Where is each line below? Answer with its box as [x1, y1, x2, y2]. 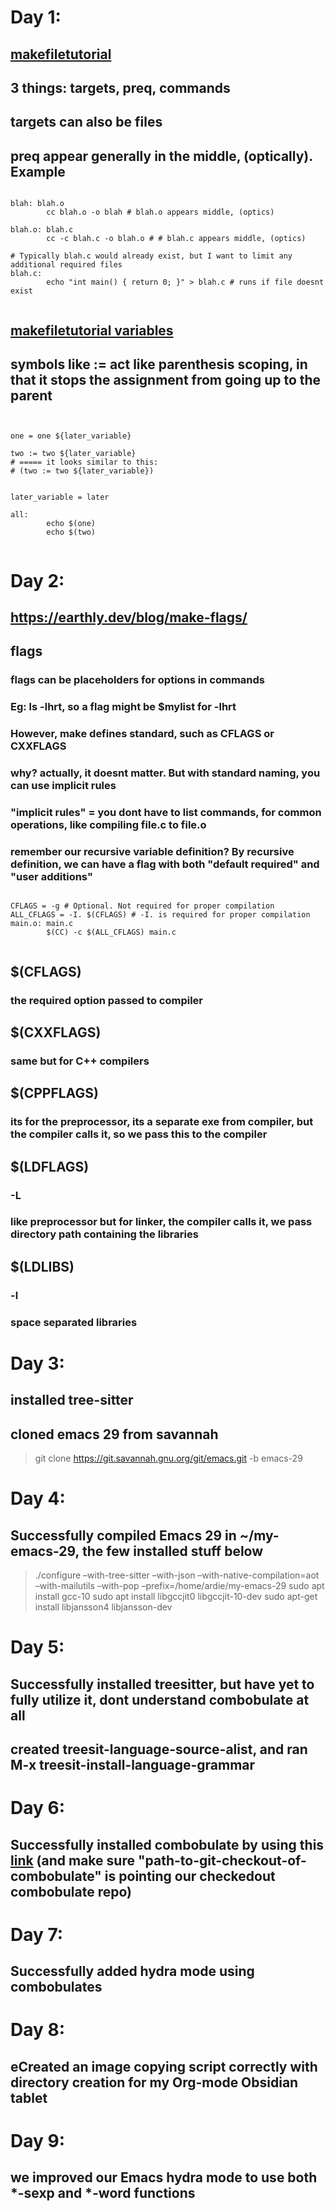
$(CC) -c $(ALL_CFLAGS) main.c [46, 927, 177, 938]
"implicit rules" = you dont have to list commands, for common [10, 805, 322, 819]
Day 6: [10, 1797, 66, 1820]
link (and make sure [10, 1852, 135, 1869]
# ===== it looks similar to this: [10, 457, 159, 468]
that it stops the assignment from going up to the [10, 371, 322, 388]
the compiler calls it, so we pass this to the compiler [10, 1127, 268, 1141]
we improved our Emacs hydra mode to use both [10, 2169, 318, 2186]
